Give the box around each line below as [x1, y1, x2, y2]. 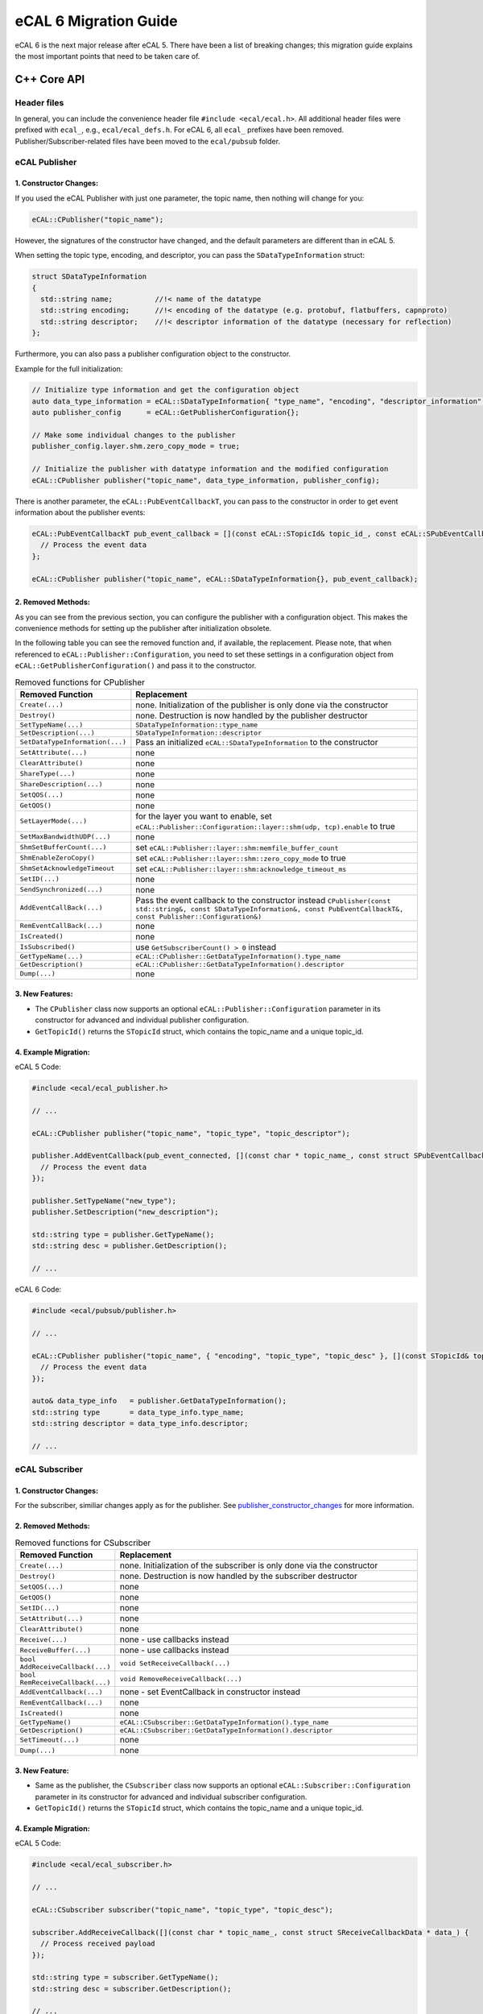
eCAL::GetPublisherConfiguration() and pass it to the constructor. [14, 661, 257, 670]
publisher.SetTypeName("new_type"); [31, 1196, 177, 1205]
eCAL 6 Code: [14, 1285, 62, 1295]
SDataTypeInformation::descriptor [135, 728, 262, 737]
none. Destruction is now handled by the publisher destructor [135, 710, 368, 721]
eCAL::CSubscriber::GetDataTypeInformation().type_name [119, 1718, 329, 1727]
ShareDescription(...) [19, 780, 104, 789]
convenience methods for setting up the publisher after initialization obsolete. [14, 623, 272, 632]
